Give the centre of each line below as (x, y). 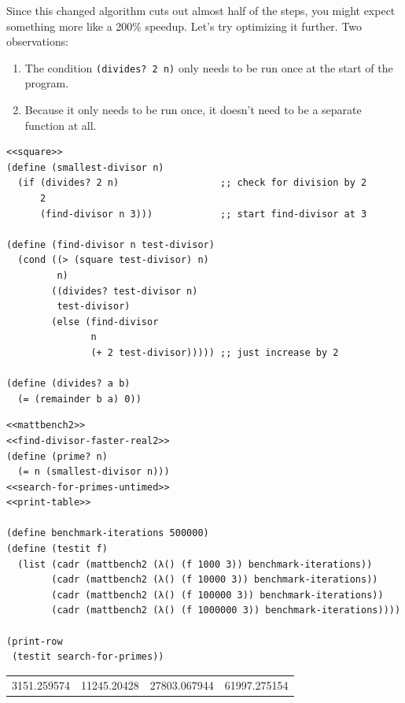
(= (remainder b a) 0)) (79, 399)
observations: (38, 41)
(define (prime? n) (57, 456)
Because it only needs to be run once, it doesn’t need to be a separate (193, 110)
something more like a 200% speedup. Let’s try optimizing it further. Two (184, 26)
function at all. (61, 125)
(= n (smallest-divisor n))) (94, 472)
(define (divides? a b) (68, 384)
